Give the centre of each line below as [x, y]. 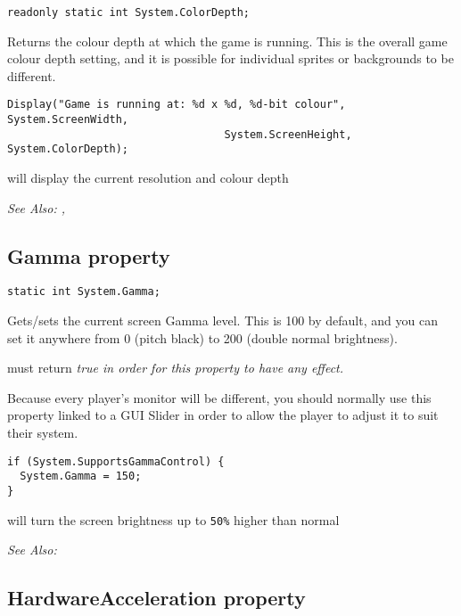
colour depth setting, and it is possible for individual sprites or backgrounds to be [230, 58]
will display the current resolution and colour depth [148, 178]
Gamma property [89, 255]
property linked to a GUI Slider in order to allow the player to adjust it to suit [223, 415]
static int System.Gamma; [84, 292]
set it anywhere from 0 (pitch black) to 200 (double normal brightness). [202, 337]
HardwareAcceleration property [156, 598]
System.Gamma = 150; [81, 476]
